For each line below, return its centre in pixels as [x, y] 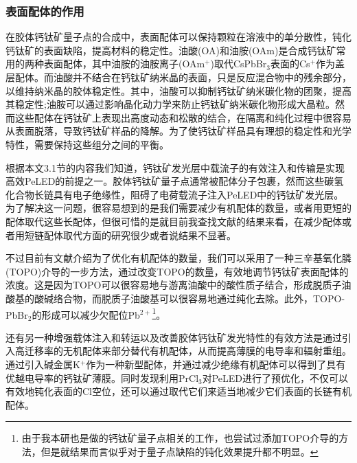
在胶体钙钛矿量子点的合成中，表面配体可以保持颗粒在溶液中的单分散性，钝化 [178, 37]
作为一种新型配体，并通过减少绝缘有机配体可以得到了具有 [216, 364]
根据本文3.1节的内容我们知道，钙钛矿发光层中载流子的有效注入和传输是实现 [175, 167]
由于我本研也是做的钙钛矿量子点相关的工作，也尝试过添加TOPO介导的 [180, 438]
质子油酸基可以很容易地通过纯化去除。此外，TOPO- [228, 298]
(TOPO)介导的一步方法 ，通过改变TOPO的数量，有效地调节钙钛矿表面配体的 [177, 271]
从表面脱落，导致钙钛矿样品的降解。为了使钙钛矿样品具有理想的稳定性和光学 [178, 131]
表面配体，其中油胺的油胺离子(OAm [124, 64]
